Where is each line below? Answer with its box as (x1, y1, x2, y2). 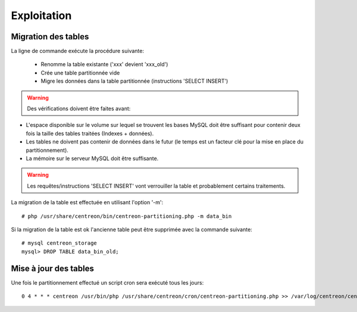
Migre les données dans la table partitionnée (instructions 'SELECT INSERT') (40, 77, 228, 85)
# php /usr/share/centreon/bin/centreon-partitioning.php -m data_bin (21, 213, 232, 220)
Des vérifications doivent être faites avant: (27, 105, 131, 113)
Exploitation (11, 9, 72, 22)
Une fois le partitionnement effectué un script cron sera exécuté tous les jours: (11, 279, 204, 286)
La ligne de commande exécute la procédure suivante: (11, 48, 144, 55)
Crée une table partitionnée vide (40, 69, 120, 76)
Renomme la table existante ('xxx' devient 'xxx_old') (40, 61, 168, 68)
